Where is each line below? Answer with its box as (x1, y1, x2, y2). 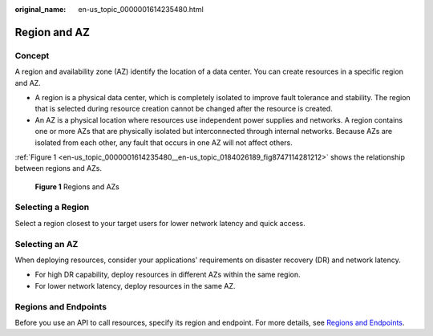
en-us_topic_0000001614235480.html (78, 5, 204, 14)
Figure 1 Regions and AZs (34, 181, 119, 192)
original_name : (14, 5, 67, 14)
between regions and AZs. (14, 164, 102, 173)
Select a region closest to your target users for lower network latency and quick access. (14, 218, 306, 228)
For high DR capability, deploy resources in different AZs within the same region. (34, 269, 301, 280)
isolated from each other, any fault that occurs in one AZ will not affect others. (34, 137, 293, 148)
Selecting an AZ (14, 238, 79, 249)
